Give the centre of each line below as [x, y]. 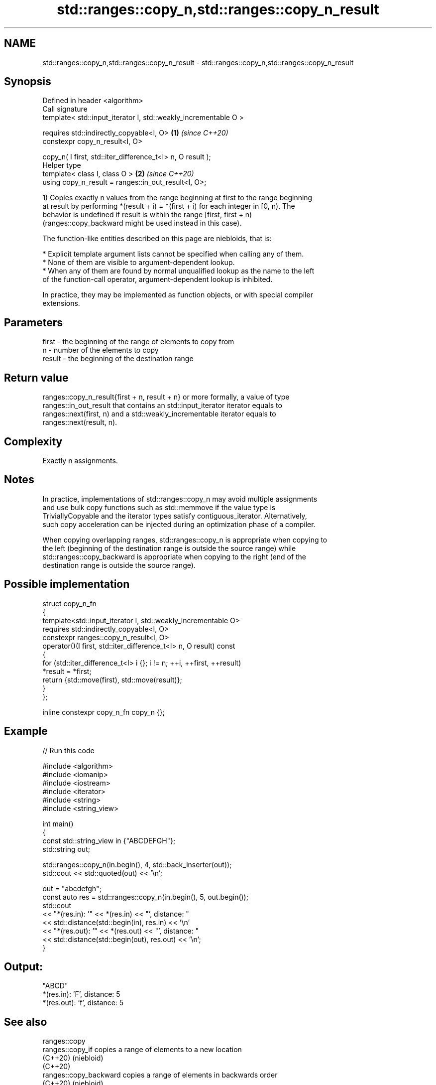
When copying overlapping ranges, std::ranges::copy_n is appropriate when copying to [185, 540]
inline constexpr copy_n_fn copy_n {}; [104, 712]
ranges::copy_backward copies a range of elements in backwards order [160, 1075]
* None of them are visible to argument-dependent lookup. [139, 263]
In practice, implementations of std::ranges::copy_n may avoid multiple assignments [180, 499]
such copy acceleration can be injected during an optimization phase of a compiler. [179, 524]
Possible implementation [67, 584]
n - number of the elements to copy [101, 350]
